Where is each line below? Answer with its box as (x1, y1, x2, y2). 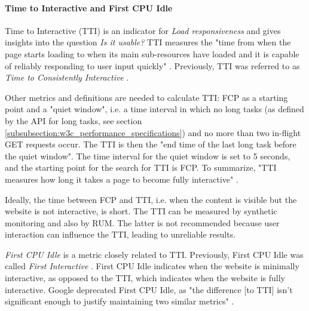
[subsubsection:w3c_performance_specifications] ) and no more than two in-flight (5, 126, 301, 138)
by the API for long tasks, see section (5, 114, 142, 127)
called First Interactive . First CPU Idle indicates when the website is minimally (5, 260, 299, 272)
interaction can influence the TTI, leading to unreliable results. (5, 228, 236, 241)
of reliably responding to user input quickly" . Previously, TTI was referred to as (5, 59, 300, 72)
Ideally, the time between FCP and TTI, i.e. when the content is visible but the (5, 193, 297, 205)
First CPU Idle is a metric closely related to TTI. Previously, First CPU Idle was (5, 248, 304, 260)
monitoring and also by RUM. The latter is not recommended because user (5, 216, 280, 229)
